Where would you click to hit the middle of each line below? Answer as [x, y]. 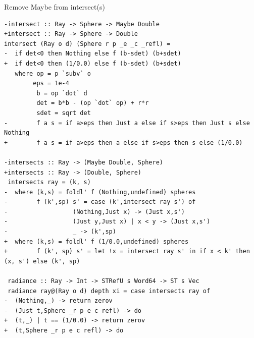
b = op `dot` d [62, 93]
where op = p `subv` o [53, 73]
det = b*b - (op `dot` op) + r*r [93, 103]
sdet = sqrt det [64, 113]
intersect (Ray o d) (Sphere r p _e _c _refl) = [87, 44]
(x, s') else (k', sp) [42, 261]
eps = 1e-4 [51, 83]
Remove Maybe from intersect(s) [55, 7]
